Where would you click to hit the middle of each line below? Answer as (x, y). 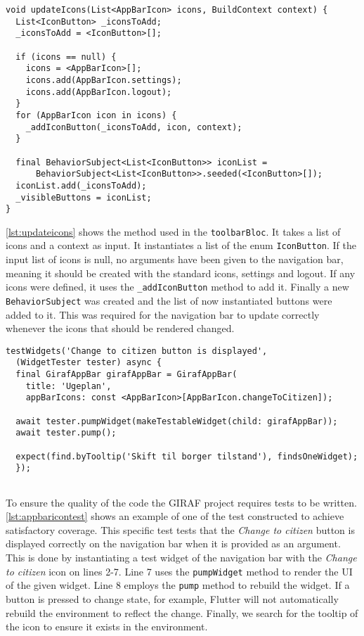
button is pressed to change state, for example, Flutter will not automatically (172, 598)
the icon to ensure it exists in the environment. (107, 627)
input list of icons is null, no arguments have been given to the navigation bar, (175, 259)
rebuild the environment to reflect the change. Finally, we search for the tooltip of (182, 612)
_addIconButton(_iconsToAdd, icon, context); (134, 127)
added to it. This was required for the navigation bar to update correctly (163, 314)
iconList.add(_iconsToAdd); (81, 185)
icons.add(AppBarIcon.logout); (99, 92)
